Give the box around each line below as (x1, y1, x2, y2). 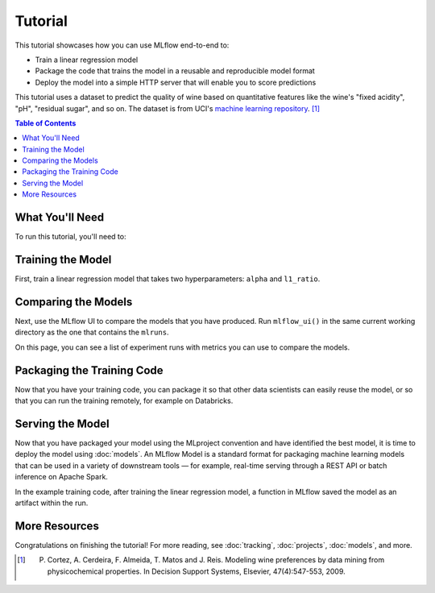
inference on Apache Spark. (14, 472, 109, 482)
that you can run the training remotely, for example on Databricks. (14, 396, 234, 406)
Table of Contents (14, 118, 77, 128)
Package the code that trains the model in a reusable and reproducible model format (35, 66, 316, 76)
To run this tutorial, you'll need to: (14, 232, 126, 242)
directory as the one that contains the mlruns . (14, 327, 169, 338)
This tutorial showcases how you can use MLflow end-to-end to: (14, 40, 230, 50)
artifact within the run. (14, 498, 89, 508)
